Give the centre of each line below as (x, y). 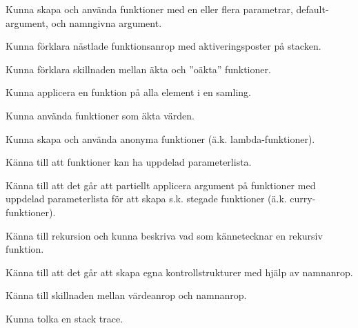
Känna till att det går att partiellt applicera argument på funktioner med (161, 185)
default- (312, 9)
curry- (303, 199)
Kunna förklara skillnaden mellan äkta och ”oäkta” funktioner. (138, 69)
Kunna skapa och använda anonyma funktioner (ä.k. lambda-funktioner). (160, 138)
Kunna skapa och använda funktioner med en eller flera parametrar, (149, 9)
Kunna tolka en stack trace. (64, 318)
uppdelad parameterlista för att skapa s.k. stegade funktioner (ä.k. (146, 199)
